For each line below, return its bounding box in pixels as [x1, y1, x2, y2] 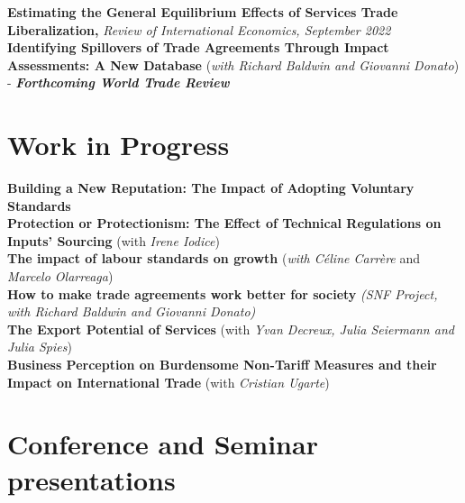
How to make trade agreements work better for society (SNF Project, [7, 284, 438, 303]
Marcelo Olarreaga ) [7, 267, 114, 286]
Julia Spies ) [7, 337, 72, 356]
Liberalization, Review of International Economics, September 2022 [7, 20, 391, 39]
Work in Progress [7, 126, 230, 163]
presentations [7, 461, 176, 498]
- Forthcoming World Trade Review [7, 73, 230, 92]
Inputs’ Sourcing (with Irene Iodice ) [7, 231, 220, 250]
